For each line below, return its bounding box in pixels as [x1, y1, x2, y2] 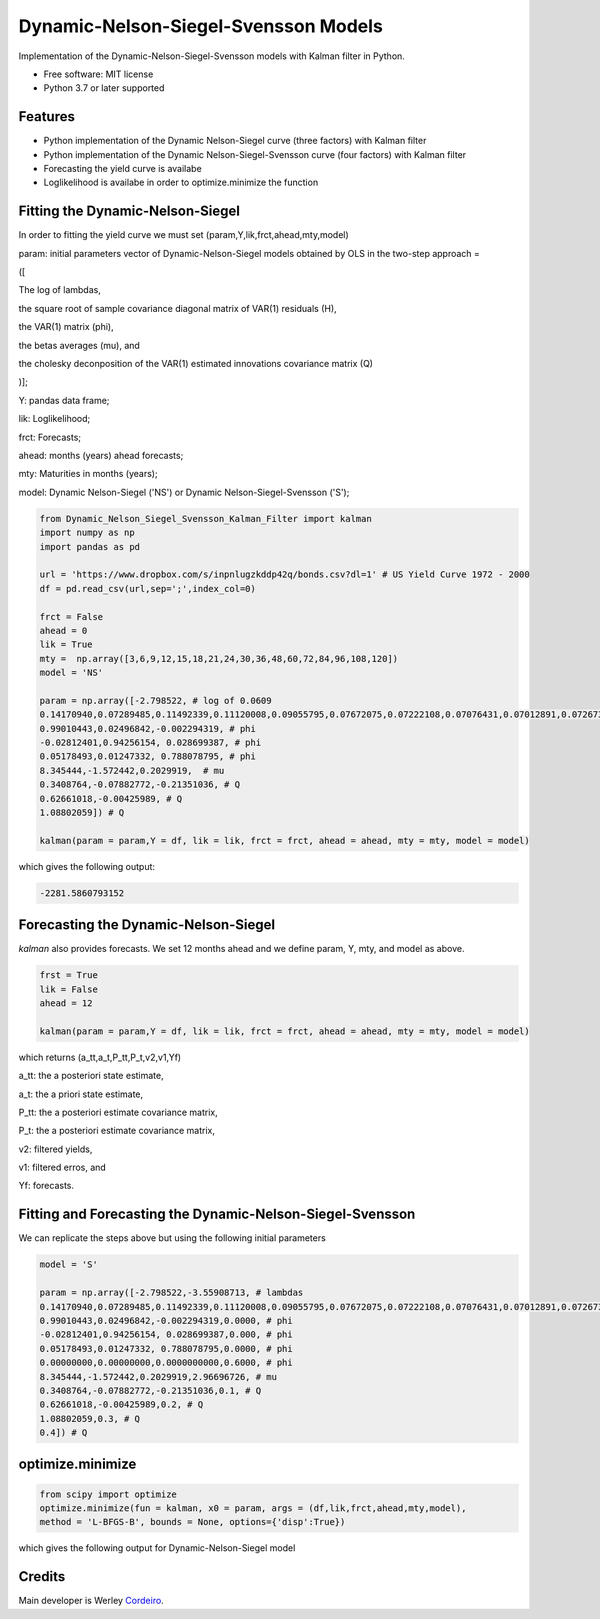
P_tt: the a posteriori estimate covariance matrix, [18, 1106, 219, 1118]
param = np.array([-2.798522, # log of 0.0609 [39, 695, 272, 706]
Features [18, 108, 75, 125]
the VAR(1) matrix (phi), [18, 321, 114, 333]
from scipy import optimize [39, 1488, 177, 1500]
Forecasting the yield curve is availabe [43, 163, 202, 175]
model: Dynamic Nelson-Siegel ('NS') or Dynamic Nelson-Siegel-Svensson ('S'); [18, 486, 350, 498]
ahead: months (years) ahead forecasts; [18, 450, 184, 461]
